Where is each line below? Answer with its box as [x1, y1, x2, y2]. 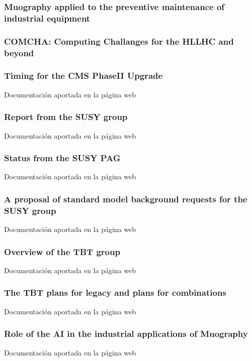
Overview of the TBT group [4, 245, 120, 258]
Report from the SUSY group [4, 110, 128, 123]
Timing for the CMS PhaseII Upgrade [4, 69, 163, 82]
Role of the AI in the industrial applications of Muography [4, 327, 248, 340]
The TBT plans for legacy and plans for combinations [4, 286, 226, 299]
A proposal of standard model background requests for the [4, 192, 247, 205]
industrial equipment [4, 12, 91, 24]
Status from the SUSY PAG [4, 152, 121, 164]
